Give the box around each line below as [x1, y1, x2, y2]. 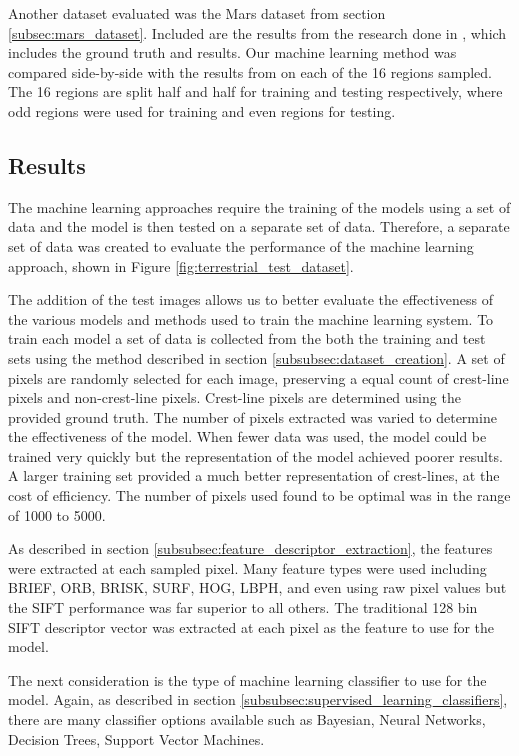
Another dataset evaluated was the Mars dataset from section [8, 3, 386, 23]
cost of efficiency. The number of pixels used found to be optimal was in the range [8, 485, 511, 506]
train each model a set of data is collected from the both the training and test [8, 328, 486, 349]
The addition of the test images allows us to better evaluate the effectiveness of [8, 289, 493, 310]
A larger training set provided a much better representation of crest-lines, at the [8, 465, 500, 486]
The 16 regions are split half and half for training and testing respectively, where [8, 81, 503, 102]
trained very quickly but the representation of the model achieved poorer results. [8, 445, 503, 466]
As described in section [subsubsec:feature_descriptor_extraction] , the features [8, 538, 493, 559]
